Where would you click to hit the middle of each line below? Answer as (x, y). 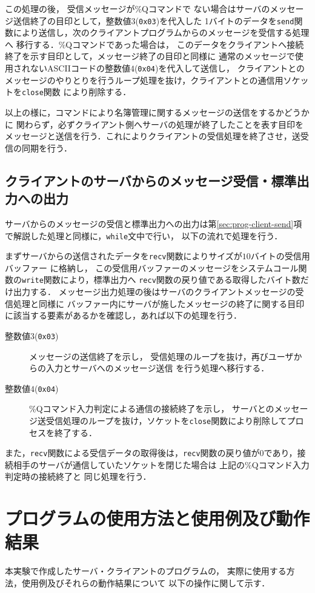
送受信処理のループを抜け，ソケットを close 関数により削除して (162, 420)
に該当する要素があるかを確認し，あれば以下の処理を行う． (123, 315)
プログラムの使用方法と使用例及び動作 (157, 518)
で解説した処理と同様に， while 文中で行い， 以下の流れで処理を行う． (144, 235)
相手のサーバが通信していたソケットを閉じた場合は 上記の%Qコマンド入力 (161, 464)
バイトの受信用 (280, 256)
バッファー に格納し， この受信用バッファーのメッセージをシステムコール (152, 267)
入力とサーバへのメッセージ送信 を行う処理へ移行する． (157, 368)
